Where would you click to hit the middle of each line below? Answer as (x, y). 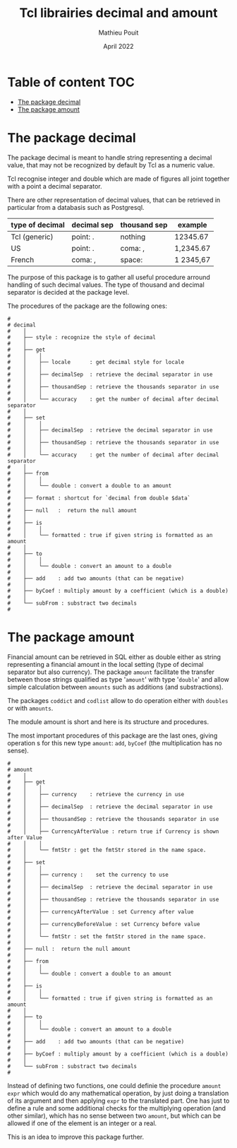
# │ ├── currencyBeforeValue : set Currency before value (104, 924)
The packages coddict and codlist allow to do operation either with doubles (118, 700)
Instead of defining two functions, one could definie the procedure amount (114, 1085)
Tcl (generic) (32, 237)
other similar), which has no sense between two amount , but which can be (114, 1116)
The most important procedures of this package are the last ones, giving (113, 735)
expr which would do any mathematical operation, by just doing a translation (118, 1093)
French (23, 259)
